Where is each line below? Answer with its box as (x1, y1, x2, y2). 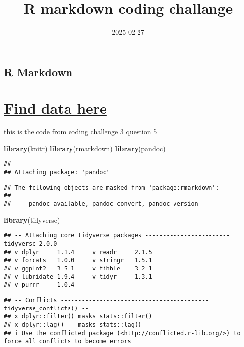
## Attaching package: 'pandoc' (4, 169, 110, 176)
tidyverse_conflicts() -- (4, 305, 89, 312)
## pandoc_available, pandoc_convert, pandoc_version (4, 200, 198, 208)
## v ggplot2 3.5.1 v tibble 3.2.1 (4, 265, 152, 272)
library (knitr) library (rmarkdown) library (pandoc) (4, 143, 166, 153)
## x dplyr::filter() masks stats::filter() (4, 313, 152, 320)
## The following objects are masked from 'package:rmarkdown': (4, 184, 219, 191)
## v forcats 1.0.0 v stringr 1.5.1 (4, 257, 152, 264)
